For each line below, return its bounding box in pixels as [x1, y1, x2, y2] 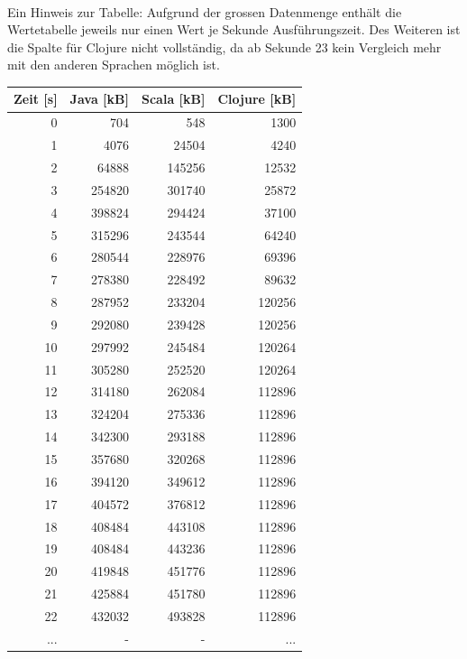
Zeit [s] [14, 89, 58, 108]
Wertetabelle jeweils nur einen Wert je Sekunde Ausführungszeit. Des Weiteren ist [7, 20, 461, 39]
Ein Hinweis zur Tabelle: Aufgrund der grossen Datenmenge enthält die [7, 2, 402, 21]
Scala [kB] [141, 89, 206, 108]
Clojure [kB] [217, 89, 297, 108]
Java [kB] [69, 89, 129, 108]
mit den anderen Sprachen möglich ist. [7, 55, 220, 74]
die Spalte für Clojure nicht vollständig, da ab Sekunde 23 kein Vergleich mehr [7, 37, 442, 56]
